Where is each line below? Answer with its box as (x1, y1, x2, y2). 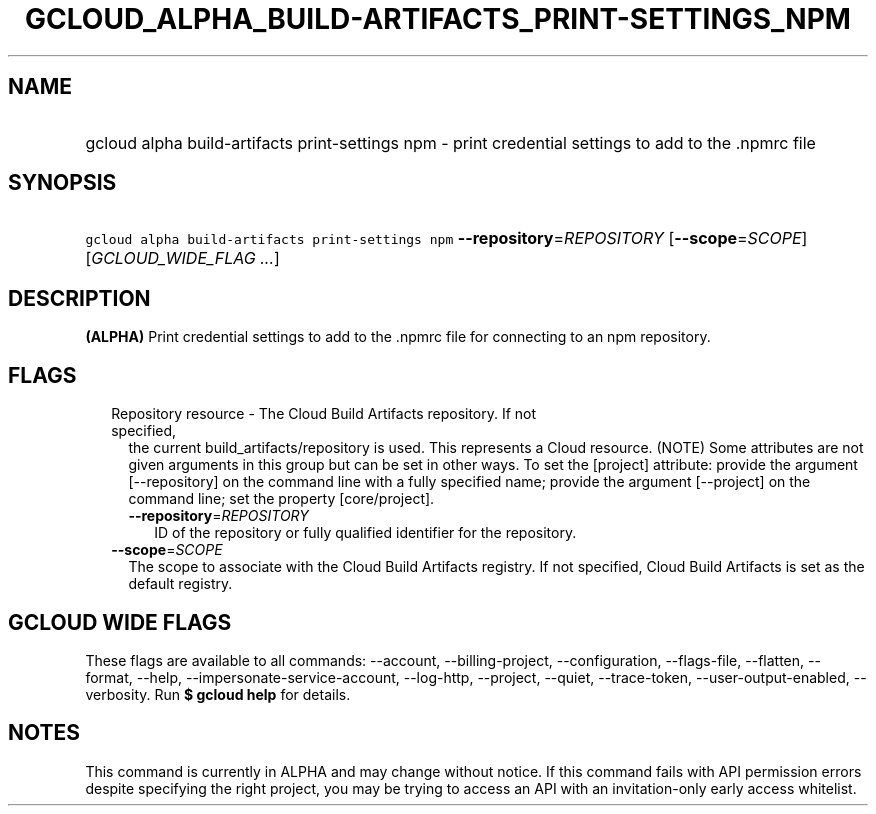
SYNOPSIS (8, 170, 117, 196)
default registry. (128, 575, 233, 593)
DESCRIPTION (8, 285, 151, 311)
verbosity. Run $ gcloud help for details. (85, 685, 351, 703)
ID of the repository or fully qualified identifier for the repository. (154, 524, 577, 542)
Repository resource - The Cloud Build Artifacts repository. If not (111, 405, 537, 423)
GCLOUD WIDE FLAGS (8, 609, 232, 635)
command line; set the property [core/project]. (128, 490, 435, 508)
